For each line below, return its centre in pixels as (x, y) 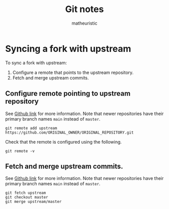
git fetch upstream (26, 193)
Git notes (84, 9)
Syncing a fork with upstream (68, 48)
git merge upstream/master (33, 202)
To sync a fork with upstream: (36, 63)
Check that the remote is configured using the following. (64, 142)
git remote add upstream (31, 128)
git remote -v (20, 151)
